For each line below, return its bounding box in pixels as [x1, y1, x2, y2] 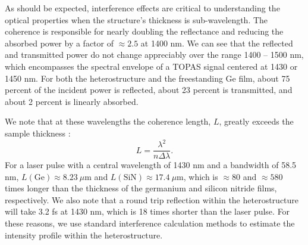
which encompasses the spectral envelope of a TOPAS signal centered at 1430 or [5, 60, 298, 72]
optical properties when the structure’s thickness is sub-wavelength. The [5, 13, 268, 26]
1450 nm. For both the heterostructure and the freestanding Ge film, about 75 [5, 72, 290, 84]
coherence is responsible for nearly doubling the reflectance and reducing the [5, 25, 284, 38]
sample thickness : [5, 126, 71, 139]
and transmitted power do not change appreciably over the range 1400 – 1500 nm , [5, 48, 304, 61]
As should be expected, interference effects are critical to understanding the [5, 2, 280, 14]
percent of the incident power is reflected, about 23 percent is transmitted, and [5, 83, 293, 96]
